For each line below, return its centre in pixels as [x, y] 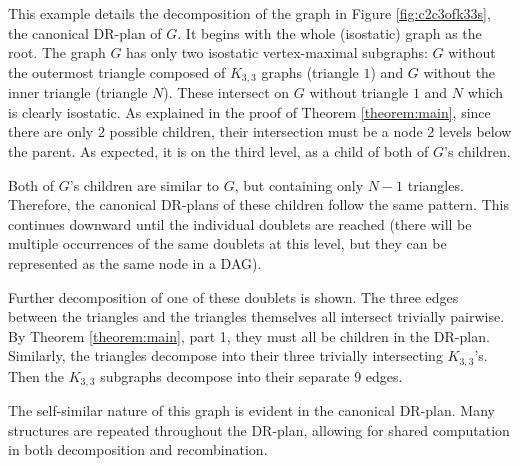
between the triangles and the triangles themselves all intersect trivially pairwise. [256, 316]
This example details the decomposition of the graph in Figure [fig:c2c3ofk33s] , [249, 13]
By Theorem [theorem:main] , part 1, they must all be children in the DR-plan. [249, 335]
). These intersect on [226, 92]
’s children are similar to [144, 184]
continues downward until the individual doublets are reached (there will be [240, 223]
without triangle [359, 92]
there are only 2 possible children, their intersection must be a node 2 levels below [260, 131]
